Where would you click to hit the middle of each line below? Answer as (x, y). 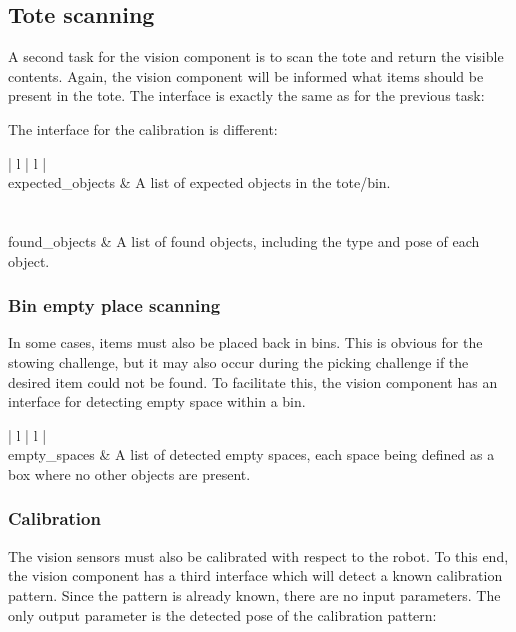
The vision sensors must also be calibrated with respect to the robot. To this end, (258, 555)
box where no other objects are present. (129, 473)
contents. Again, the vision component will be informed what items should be (246, 75)
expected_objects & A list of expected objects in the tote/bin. (199, 182)
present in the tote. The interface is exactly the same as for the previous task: (246, 95)
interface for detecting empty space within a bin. (157, 401)
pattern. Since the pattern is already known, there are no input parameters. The (254, 594)
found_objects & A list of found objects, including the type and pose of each (244, 240)
